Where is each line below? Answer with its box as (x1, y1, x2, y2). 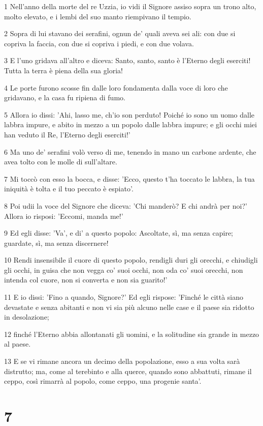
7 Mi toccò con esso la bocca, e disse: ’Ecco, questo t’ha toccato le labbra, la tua (4, 173, 255, 184)
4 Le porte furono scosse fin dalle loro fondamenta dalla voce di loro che (4, 82, 228, 93)
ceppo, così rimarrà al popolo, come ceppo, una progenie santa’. (4, 376, 202, 386)
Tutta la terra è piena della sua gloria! (4, 65, 123, 75)
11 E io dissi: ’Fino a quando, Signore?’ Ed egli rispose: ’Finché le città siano (4, 292, 244, 302)
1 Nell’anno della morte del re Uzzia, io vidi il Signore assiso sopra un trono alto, (4, 1, 256, 11)
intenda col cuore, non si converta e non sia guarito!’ (4, 274, 168, 285)
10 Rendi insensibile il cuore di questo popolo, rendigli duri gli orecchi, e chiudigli (4, 254, 258, 265)
